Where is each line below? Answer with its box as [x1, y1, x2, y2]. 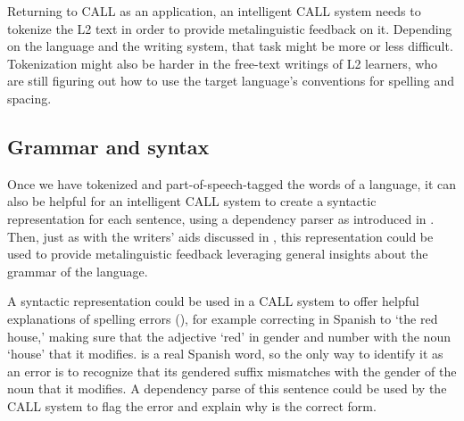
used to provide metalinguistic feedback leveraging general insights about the [7, 244, 428, 263]
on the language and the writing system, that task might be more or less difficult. [7, 37, 453, 55]
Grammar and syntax [7, 132, 210, 160]
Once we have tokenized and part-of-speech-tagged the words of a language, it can [7, 174, 457, 193]
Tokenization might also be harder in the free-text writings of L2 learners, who [7, 54, 438, 72]
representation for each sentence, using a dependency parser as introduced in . [7, 209, 435, 227]
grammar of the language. [7, 261, 148, 280]
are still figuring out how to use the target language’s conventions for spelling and [7, 71, 455, 90]
